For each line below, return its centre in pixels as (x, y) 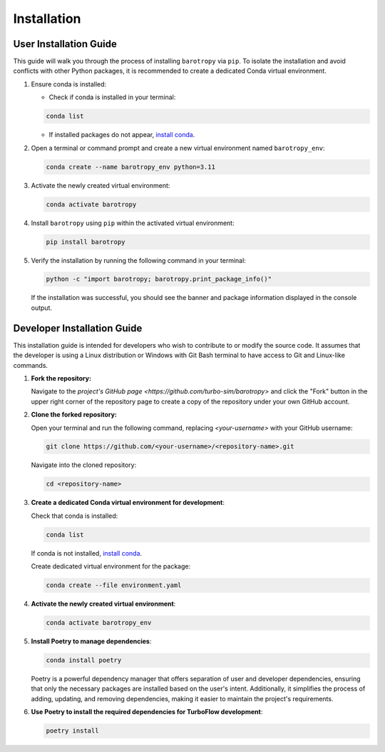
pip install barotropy (86, 242)
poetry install (72, 731)
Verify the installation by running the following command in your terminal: (138, 260)
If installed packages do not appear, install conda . (122, 135)
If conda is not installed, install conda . (87, 553)
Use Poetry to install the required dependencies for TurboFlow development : (147, 712)
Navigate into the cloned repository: (84, 465)
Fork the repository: (61, 378)
